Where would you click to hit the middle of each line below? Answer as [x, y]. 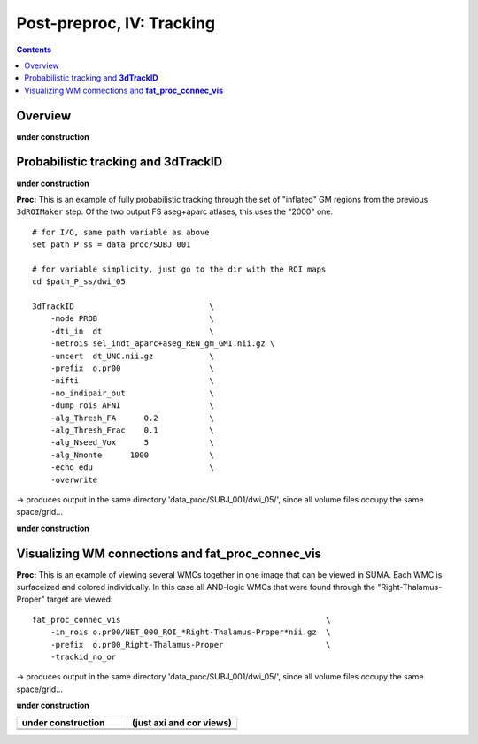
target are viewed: [80, 599]
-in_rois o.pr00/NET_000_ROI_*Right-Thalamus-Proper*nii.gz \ [190, 632]
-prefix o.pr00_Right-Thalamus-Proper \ [190, 644]
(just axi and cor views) [181, 723]
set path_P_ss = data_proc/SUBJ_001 [112, 245]
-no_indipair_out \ [132, 393]
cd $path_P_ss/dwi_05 [79, 282]
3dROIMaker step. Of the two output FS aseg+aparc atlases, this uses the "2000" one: [175, 211]
